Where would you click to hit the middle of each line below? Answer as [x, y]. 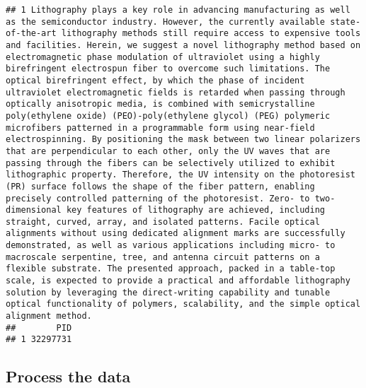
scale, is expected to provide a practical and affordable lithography [178, 281]
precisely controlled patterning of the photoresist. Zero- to [158, 198]
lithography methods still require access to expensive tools [211, 34]
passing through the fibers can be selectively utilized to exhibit [171, 163]
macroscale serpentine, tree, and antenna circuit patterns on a [163, 257]
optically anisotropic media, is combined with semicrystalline [160, 104]
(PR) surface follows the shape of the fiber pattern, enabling [160, 186]
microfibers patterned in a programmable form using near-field [160, 128]
